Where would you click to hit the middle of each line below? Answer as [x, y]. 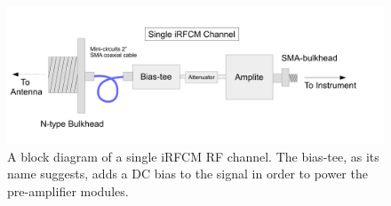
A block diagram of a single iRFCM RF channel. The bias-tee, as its [193, 156]
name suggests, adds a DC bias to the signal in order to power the [188, 174]
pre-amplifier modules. [68, 190]
